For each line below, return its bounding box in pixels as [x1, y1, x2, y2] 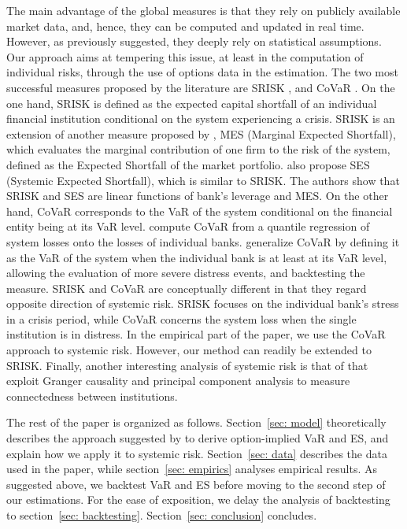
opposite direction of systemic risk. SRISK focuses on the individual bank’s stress [6, 295, 399, 312]
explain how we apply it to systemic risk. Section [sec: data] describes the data [6, 445, 387, 461]
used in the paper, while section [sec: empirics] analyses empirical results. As [6, 461, 377, 477]
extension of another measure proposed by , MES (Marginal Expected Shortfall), [6, 125, 396, 142]
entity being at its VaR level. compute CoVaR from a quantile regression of [6, 218, 370, 235]
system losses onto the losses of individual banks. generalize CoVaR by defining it [6, 233, 400, 250]
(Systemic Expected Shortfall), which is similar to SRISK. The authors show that [6, 172, 400, 188]
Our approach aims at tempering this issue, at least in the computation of [6, 48, 364, 65]
